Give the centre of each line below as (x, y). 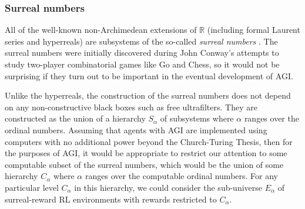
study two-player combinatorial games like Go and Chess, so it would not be (142, 64)
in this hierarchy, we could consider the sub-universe (168, 187)
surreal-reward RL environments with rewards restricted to (111, 199)
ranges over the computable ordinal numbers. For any (181, 176)
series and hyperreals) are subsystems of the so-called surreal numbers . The (141, 41)
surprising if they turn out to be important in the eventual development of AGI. (149, 75)
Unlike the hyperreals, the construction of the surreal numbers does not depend (148, 95)
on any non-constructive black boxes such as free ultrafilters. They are (131, 107)
